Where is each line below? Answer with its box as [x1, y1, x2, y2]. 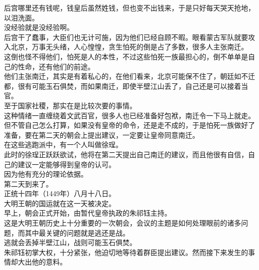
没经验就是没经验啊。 [4, 22, 74, 32]
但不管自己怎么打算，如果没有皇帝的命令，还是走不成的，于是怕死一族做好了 [4, 120, 255, 130]
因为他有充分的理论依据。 [4, 169, 88, 179]
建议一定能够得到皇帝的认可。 [17, 159, 116, 169]
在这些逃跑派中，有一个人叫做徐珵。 [4, 139, 123, 150]
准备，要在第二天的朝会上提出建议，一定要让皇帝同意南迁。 [4, 129, 199, 140]
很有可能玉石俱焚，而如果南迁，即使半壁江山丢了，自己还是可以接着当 [17, 80, 248, 91]
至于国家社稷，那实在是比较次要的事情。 [4, 100, 136, 110]
